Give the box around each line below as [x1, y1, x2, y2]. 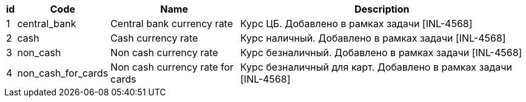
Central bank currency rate [110, 18, 233, 30]
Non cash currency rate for [110, 61, 234, 73]
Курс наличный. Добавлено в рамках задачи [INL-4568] [240, 32, 506, 44]
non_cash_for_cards [17, 67, 108, 79]
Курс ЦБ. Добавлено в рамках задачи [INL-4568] [240, 18, 473, 30]
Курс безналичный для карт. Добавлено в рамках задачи [240, 61, 512, 73]
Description [355, 3, 410, 15]
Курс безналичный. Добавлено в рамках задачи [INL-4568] [240, 46, 522, 59]
